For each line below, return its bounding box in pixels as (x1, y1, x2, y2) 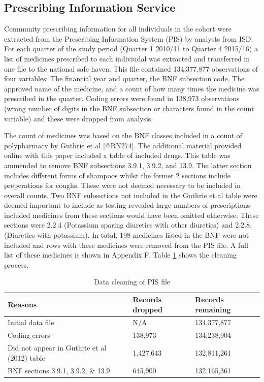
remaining (195, 304, 231, 314)
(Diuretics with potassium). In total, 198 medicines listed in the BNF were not (4, 230, 249, 240)
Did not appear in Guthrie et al (8, 342, 107, 353)
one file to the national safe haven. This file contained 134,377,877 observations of (4, 63, 258, 74)
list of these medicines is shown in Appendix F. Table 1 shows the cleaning (4, 249, 237, 260)
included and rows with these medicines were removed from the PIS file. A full (4, 239, 248, 250)
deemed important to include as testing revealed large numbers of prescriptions (4, 200, 250, 210)
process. (4, 259, 29, 270)
